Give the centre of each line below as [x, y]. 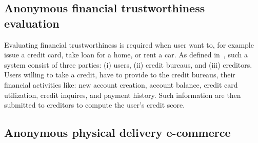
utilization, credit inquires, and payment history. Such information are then [123, 95]
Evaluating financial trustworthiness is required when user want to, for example [129, 44]
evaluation [32, 23]
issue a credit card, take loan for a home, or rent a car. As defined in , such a [126, 55]
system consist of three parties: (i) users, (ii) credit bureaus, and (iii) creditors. [128, 64]
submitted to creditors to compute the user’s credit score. [95, 105]
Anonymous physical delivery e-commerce [117, 132]
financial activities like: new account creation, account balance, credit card [121, 84]
